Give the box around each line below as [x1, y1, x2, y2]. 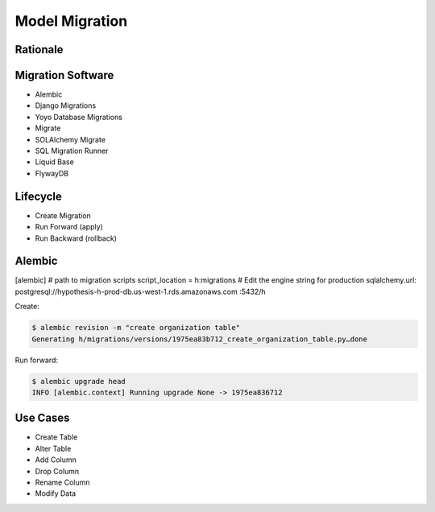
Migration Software [14, 68, 114, 82]
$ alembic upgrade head [31, 377, 126, 386]
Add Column [35, 455, 77, 465]
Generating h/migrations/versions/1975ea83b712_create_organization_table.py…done [31, 334, 368, 344]
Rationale [14, 43, 64, 56]
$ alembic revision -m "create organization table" [31, 323, 241, 332]
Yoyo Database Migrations [35, 112, 122, 122]
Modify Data [35, 489, 77, 498]
